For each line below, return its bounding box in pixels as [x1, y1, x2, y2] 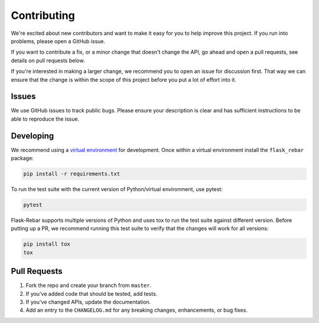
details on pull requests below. [11, 57, 85, 64]
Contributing [11, 9, 75, 22]
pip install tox [23, 241, 71, 248]
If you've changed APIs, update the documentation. [25, 299, 151, 306]
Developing [11, 131, 54, 141]
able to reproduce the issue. [11, 115, 80, 122]
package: [11, 154, 34, 162]
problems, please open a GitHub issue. [11, 37, 106, 44]
